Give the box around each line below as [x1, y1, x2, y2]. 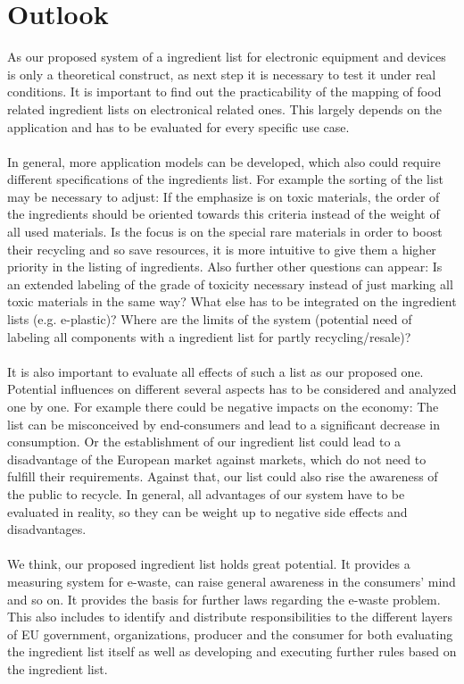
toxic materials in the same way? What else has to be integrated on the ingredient [7, 292, 457, 311]
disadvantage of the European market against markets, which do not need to [7, 449, 427, 468]
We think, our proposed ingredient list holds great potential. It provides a [7, 555, 410, 573]
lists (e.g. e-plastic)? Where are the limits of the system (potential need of [7, 310, 412, 329]
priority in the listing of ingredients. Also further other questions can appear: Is [7, 257, 443, 276]
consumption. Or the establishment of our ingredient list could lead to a [7, 432, 402, 451]
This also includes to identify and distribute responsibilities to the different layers [7, 607, 452, 626]
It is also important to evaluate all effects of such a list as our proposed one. [7, 362, 424, 380]
